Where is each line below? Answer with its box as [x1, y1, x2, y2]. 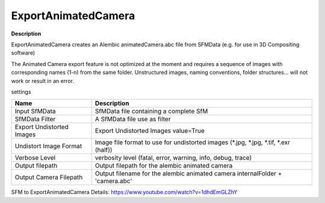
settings [11, 88, 31, 95]
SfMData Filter [14, 115, 56, 123]
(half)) [94, 146, 113, 154]
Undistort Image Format [14, 142, 82, 150]
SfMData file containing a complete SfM [94, 107, 208, 115]
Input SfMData [14, 107, 56, 115]
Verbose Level [14, 154, 56, 162]
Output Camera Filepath [14, 173, 83, 181]
